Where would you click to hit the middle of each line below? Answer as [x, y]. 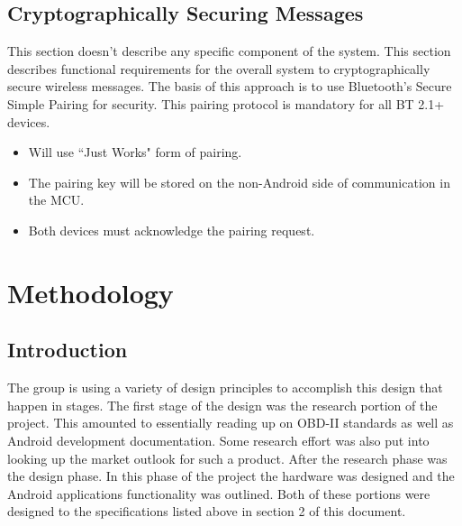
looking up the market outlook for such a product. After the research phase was [227, 458]
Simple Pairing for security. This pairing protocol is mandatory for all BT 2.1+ [226, 103]
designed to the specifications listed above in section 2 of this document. [207, 511]
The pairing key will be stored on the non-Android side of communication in [239, 182]
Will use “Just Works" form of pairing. [135, 152]
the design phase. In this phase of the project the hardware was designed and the [231, 476]
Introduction [68, 350]
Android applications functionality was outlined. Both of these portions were [219, 493]
